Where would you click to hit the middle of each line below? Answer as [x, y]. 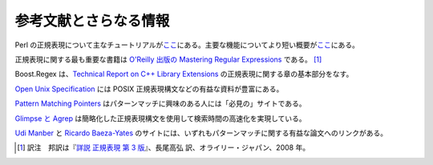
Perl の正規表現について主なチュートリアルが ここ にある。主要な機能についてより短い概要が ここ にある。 [187, 45]
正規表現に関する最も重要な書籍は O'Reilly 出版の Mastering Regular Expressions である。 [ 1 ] [168, 59]
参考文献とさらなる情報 [92, 21]
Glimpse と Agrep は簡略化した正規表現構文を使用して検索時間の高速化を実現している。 [160, 118]
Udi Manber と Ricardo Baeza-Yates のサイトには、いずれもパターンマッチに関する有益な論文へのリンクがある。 [201, 133]
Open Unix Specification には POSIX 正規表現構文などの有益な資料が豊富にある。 [149, 89]
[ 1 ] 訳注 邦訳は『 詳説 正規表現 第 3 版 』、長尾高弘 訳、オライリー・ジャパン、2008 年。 [164, 147]
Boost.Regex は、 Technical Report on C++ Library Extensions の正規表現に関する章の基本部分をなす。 [184, 74]
